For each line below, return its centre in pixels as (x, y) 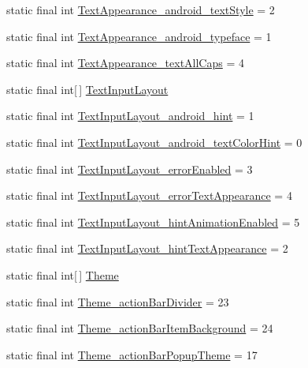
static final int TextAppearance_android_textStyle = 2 (141, 9)
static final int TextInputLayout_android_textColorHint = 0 (154, 142)
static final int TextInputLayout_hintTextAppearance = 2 (147, 248)
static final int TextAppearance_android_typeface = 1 (139, 36)
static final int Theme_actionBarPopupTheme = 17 (132, 354)
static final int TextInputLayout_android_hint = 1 (130, 116)
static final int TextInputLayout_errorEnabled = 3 (130, 169)
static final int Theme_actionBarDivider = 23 (118, 301)
